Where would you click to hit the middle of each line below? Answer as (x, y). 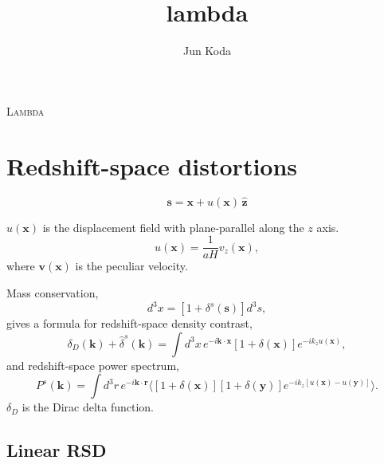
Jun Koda (207, 51)
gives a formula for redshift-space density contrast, (129, 323)
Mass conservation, (53, 292)
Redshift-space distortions (152, 165)
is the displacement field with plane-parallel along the (173, 227)
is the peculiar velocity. (131, 266)
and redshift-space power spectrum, (93, 365)
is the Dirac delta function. (88, 407)
